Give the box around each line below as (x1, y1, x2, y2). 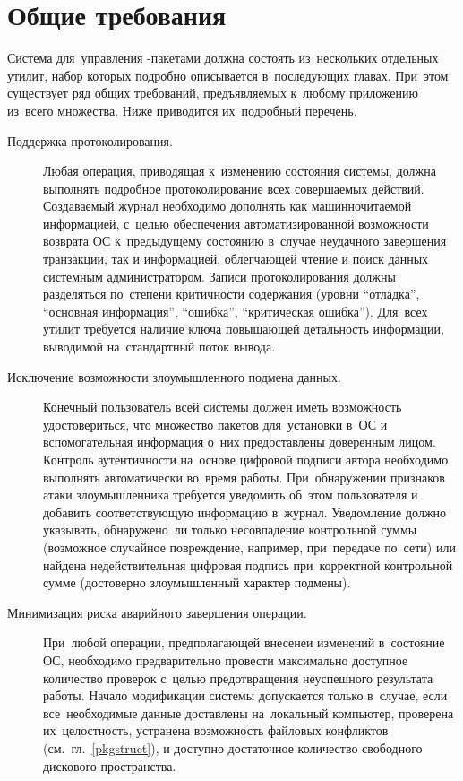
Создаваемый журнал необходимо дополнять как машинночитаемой (43, 196, 412, 215)
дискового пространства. (43, 756, 176, 775)
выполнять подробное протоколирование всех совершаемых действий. (43, 178, 424, 197)
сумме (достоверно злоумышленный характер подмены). (43, 573, 351, 592)
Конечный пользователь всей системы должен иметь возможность (43, 397, 402, 416)
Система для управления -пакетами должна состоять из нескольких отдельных (7, 48, 439, 67)
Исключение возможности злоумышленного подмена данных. (7, 367, 341, 386)
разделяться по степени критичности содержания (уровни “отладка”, (43, 284, 420, 303)
